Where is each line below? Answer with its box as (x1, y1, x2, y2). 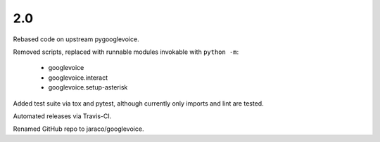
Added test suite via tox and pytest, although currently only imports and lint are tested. (13, 99, 264, 108)
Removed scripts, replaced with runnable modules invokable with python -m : (13, 48, 239, 56)
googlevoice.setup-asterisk (48, 83, 128, 92)
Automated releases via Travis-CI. (13, 112, 112, 120)
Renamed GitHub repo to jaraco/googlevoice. (13, 125, 144, 133)
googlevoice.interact (48, 73, 108, 82)
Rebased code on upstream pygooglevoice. (13, 35, 140, 43)
